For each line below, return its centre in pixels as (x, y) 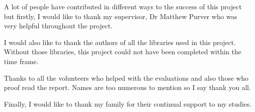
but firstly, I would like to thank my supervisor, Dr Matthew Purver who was (121, 16)
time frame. (21, 61)
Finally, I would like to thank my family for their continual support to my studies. (128, 103)
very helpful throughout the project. (58, 26)
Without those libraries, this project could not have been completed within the (123, 52)
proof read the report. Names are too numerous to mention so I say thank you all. (127, 87)
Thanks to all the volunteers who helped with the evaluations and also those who (126, 78)
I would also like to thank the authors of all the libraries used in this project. (120, 42)
